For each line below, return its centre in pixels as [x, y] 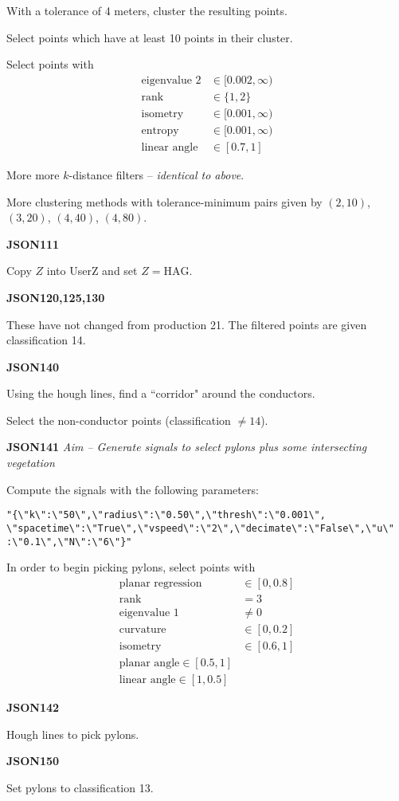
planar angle [149, 663]
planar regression [160, 583]
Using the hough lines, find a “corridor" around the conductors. [161, 393]
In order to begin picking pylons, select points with [131, 567]
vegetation [31, 463]
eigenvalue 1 [149, 613]
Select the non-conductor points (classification [119, 420]
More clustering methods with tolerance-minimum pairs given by [164, 201]
